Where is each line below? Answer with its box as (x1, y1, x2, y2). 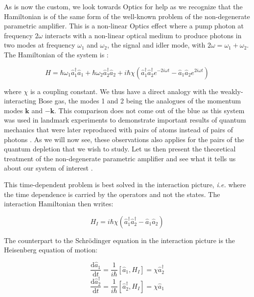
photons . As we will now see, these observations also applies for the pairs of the (4, 134, 244, 144)
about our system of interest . (4, 163, 93, 173)
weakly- (220, 86, 243, 96)
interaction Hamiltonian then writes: (4, 198, 114, 209)
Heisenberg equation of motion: (4, 245, 98, 255)
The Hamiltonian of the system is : (4, 49, 109, 59)
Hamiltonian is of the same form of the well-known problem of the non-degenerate (4, 11, 250, 21)
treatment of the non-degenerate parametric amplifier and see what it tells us (4, 153, 236, 163)
